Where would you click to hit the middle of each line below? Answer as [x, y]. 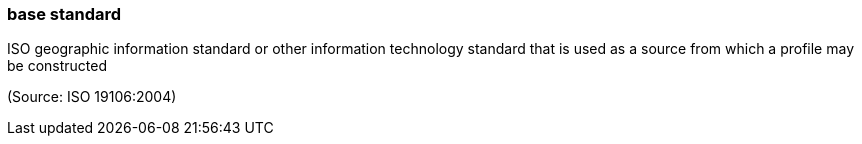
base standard [64, 14]
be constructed [57, 66]
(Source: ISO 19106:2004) [92, 97]
